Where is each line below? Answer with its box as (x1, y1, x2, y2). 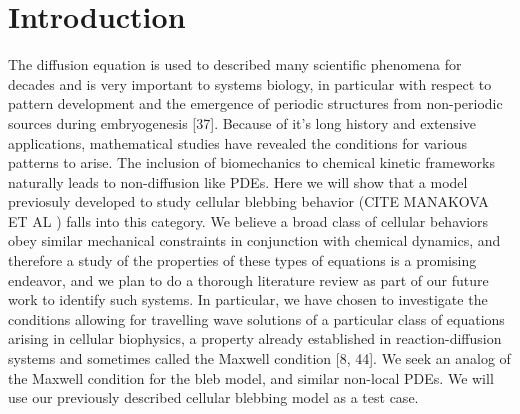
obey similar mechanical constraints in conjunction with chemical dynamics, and (8, 230, 501, 251)
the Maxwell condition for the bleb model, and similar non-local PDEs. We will (8, 367, 494, 388)
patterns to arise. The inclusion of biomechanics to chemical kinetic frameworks (8, 152, 496, 173)
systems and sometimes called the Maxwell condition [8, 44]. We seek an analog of (8, 348, 511, 369)
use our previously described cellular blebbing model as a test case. (8, 387, 419, 408)
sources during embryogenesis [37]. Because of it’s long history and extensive (8, 112, 476, 133)
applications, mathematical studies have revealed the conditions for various (8, 132, 468, 153)
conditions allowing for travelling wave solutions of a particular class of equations (8, 308, 505, 329)
